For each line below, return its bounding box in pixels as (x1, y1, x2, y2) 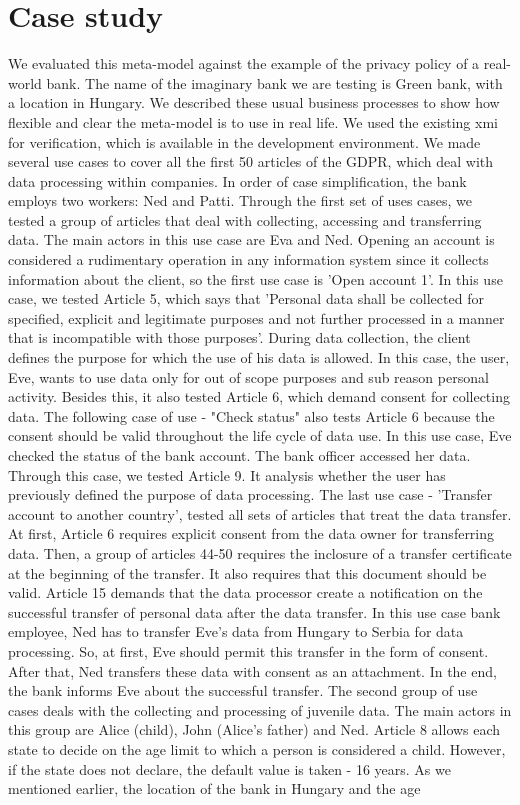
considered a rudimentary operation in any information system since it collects (8, 249, 489, 270)
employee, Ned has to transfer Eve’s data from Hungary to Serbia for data (8, 621, 464, 642)
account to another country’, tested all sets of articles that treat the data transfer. (8, 503, 512, 524)
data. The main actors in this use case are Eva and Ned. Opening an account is (8, 229, 495, 250)
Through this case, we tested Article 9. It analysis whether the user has (8, 464, 446, 485)
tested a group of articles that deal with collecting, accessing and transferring (8, 209, 482, 230)
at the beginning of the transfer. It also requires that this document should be (8, 562, 487, 583)
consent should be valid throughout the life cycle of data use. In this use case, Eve (8, 425, 512, 446)
